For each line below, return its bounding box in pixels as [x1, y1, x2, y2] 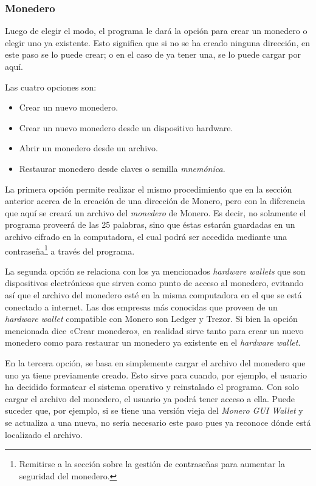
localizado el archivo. [5, 428, 83, 440]
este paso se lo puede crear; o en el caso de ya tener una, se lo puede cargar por [5, 48, 301, 61]
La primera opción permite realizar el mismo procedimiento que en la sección [5, 182, 292, 195]
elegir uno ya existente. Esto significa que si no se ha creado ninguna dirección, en [5, 36, 310, 49]
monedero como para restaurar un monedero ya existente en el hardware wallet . [5, 336, 301, 349]
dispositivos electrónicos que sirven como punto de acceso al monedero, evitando [5, 276, 304, 289]
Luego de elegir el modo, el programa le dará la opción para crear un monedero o [5, 24, 307, 37]
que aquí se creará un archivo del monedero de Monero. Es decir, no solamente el [5, 206, 306, 219]
